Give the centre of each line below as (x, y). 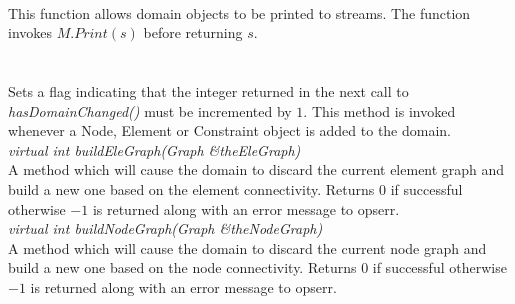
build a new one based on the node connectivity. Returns (182, 267)
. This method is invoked (379, 110)
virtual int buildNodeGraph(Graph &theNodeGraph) (165, 228)
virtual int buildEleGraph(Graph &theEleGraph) (154, 149)
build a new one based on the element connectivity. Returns (191, 188)
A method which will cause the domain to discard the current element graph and (256, 169)
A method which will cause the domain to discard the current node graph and (247, 247)
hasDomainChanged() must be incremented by (150, 110)
